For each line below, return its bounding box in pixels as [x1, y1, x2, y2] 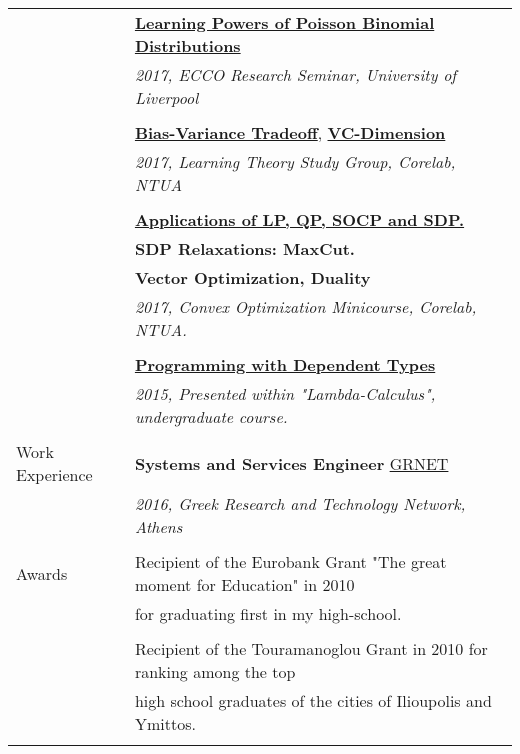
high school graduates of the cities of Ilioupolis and [134, 689, 492, 712]
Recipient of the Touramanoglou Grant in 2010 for [134, 637, 488, 660]
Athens [134, 515, 183, 538]
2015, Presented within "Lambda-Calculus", [134, 382, 436, 405]
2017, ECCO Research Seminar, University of [134, 63, 457, 86]
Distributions [134, 34, 241, 57]
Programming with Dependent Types [134, 353, 436, 376]
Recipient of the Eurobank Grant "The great [134, 550, 447, 573]
